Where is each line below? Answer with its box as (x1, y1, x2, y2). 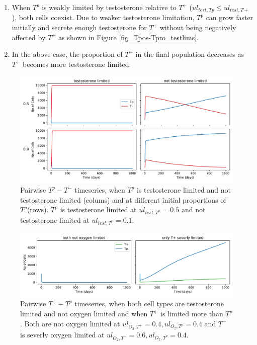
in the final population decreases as (135, 49, 244, 59)
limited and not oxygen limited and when (20, 308, 148, 318)
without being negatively (159, 22, 236, 33)
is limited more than (160, 308, 223, 318)
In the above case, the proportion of (12, 49, 123, 59)
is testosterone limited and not (136, 185, 231, 195)
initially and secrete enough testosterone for (12, 22, 147, 33)
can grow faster (206, 12, 253, 23)
